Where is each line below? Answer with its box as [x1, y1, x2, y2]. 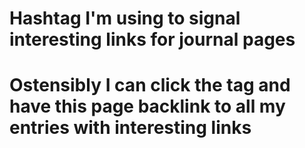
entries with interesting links [9, 117, 252, 139]
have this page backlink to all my [9, 95, 286, 118]
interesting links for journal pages [9, 28, 296, 51]
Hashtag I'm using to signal [9, 7, 241, 30]
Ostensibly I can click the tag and [9, 74, 291, 97]
